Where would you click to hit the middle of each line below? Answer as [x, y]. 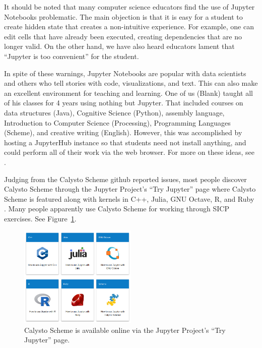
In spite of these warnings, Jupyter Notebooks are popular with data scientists [125, 73]
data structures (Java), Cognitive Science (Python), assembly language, [114, 112]
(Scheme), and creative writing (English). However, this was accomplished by [123, 132]
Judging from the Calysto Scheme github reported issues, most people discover [125, 179]
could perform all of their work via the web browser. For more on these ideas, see [129, 152]
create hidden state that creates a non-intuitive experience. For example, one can [129, 26]
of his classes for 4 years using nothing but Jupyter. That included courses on [124, 103]
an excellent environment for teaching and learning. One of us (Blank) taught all [128, 93]
